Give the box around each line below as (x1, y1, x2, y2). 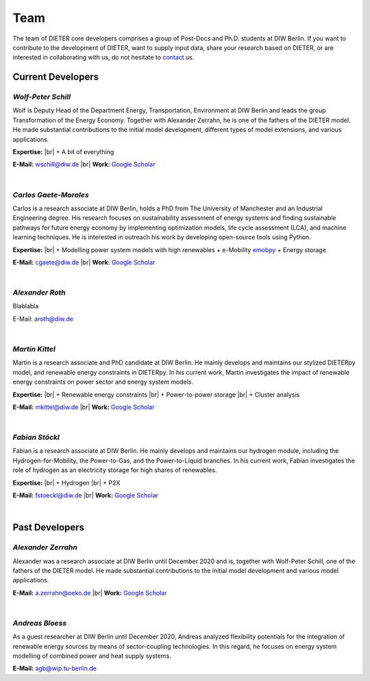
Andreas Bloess (12, 618, 67, 628)
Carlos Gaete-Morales (12, 190, 89, 199)
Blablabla (12, 302, 39, 310)
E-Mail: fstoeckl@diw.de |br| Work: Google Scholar (12, 491, 159, 499)
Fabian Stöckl (12, 432, 60, 442)
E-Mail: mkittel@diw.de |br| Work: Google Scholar (12, 403, 155, 411)
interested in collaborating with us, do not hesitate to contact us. (12, 53, 195, 62)
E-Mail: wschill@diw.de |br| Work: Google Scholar (12, 160, 156, 169)
